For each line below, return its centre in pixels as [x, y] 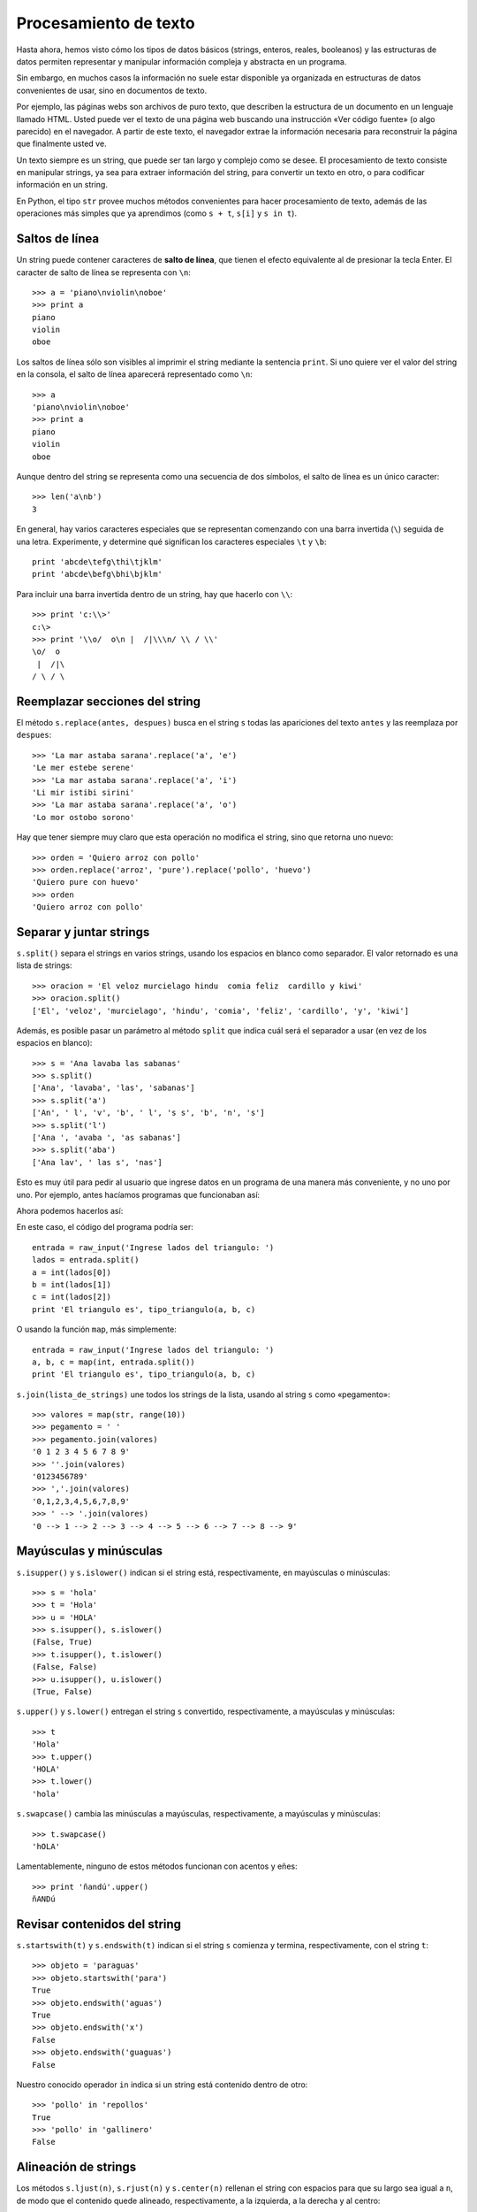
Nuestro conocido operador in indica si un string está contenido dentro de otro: [162, 2085]
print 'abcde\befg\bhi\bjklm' [98, 574]
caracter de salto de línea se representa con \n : [104, 272]
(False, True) [62, 1642]
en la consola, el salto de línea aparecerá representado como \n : [135, 374]
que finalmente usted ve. [61, 144]
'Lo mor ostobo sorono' [83, 817]
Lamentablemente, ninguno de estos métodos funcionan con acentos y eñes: [157, 1866]
